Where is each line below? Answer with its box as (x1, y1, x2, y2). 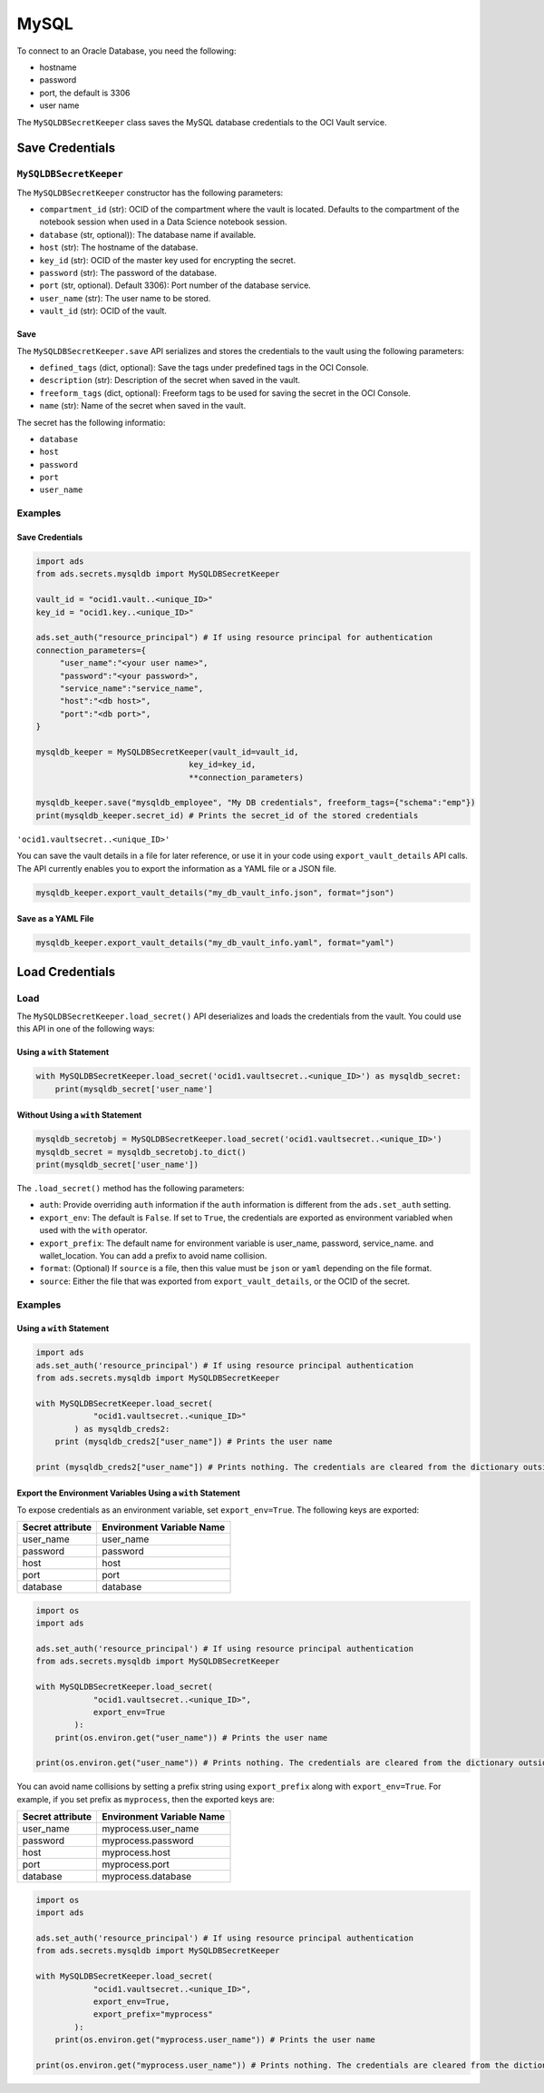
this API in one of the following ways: (16, 1023, 155, 1034)
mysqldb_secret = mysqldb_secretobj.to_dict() (35, 1147, 247, 1157)
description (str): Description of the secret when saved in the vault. (39, 375, 301, 386)
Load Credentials (16, 963, 116, 980)
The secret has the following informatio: (16, 417, 166, 428)
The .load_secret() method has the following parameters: (16, 1183, 245, 1194)
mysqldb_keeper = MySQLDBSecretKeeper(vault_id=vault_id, (35, 746, 299, 757)
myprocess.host (101, 1846, 171, 1859)
